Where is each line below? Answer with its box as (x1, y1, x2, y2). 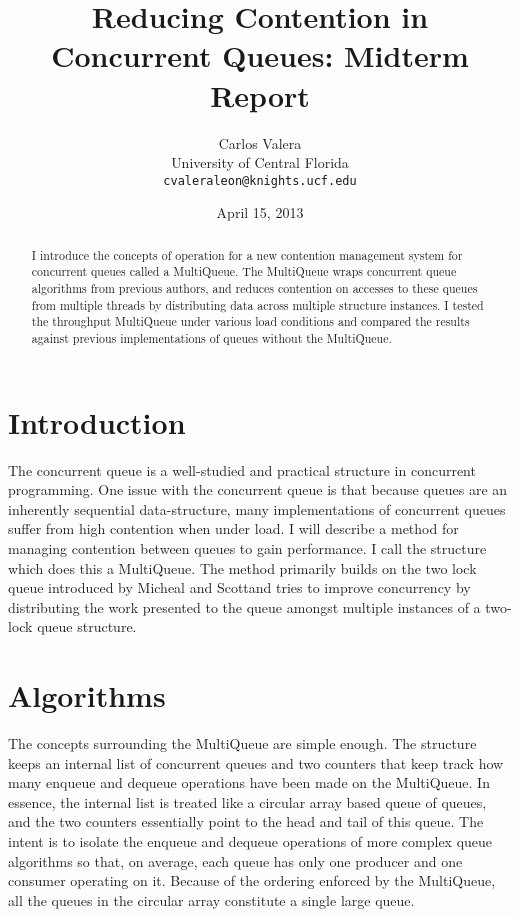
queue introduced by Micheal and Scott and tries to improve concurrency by (8, 577, 471, 598)
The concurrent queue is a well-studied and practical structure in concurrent (8, 459, 476, 480)
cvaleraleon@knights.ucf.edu (163, 173, 357, 188)
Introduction (8, 401, 186, 442)
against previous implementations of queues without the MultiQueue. (31, 330, 392, 347)
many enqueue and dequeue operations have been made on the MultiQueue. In (8, 772, 490, 793)
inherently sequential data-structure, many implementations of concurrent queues (8, 498, 506, 519)
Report (210, 74, 310, 115)
